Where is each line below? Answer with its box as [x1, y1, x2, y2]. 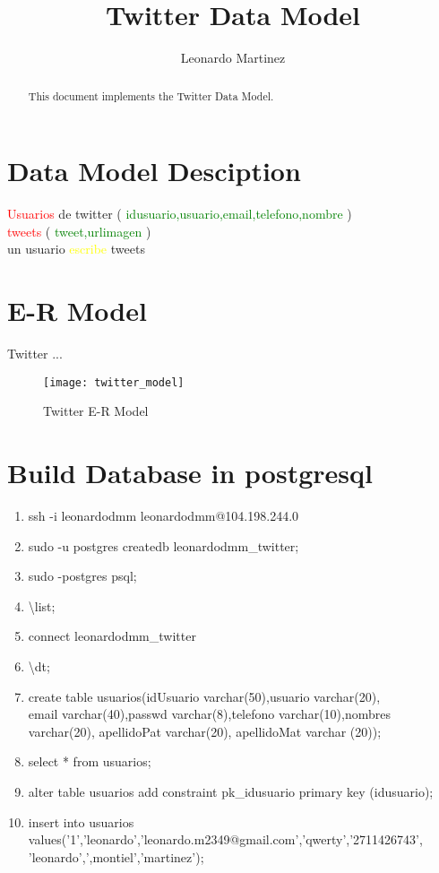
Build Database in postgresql [7, 454, 373, 491]
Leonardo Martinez [180, 48, 286, 67]
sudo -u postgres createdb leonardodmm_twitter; [28, 536, 299, 555]
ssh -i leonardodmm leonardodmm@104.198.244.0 [28, 506, 299, 524]
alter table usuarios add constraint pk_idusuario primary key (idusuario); [28, 782, 434, 800]
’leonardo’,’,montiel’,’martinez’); [28, 847, 204, 866]
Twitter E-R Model [43, 402, 149, 420]
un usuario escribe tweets [7, 239, 145, 258]
